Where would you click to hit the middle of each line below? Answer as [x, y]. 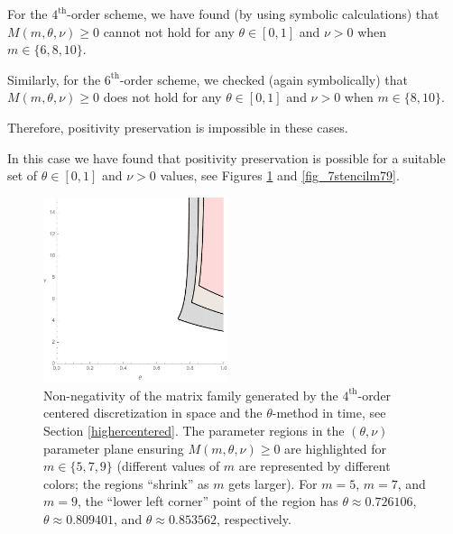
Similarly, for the [54, 79]
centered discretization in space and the [153, 413]
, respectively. [254, 518]
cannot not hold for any [169, 31]
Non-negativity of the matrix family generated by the [191, 395]
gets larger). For [273, 483]
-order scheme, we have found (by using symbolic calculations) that [253, 14]
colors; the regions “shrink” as [126, 483]
